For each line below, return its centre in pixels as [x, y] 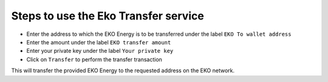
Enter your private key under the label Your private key [100, 51]
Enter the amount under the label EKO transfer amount [99, 42]
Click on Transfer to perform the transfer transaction [94, 59]
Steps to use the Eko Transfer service [108, 16]
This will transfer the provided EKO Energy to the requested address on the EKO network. [123, 70]
